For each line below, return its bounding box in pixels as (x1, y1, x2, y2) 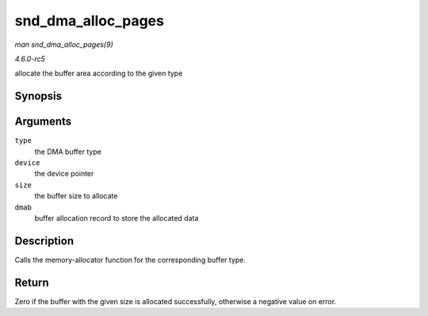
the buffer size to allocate (34, 191, 118, 201)
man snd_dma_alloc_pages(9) (14, 40, 114, 49)
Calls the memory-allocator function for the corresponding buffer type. (14, 255, 246, 264)
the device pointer (34, 169, 94, 179)
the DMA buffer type (34, 147, 102, 156)
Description (14, 234, 75, 248)
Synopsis (14, 90, 63, 103)
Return (14, 276, 49, 289)
